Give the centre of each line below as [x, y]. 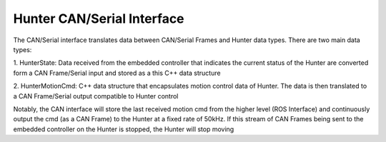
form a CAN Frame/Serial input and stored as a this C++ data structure [117, 73]
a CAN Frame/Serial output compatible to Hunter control [96, 96]
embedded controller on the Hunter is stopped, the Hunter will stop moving [124, 129]
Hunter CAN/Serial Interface [99, 19]
